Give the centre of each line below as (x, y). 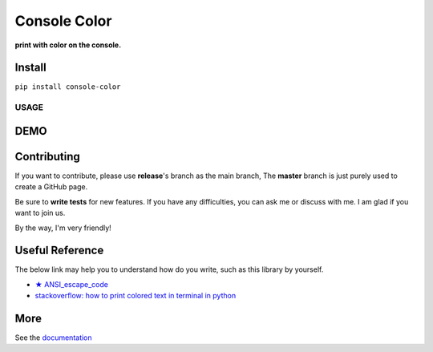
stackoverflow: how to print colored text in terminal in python (136, 296)
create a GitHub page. (51, 187)
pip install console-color (68, 87)
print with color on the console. (68, 45)
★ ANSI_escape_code (71, 284)
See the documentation (53, 338)
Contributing (47, 156)
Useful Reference (59, 251)
